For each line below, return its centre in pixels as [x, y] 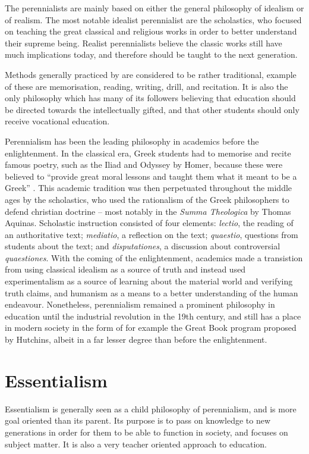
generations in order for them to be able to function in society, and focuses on [146, 432]
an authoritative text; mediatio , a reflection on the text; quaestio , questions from [152, 234]
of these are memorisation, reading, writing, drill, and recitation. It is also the [146, 86]
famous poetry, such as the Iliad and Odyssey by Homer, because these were [144, 165]
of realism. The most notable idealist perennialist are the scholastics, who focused [153, 19]
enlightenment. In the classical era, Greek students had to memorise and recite [148, 153]
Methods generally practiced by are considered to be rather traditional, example [151, 74]
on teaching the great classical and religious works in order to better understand [151, 31]
